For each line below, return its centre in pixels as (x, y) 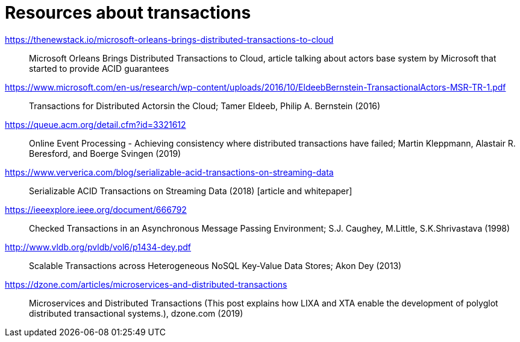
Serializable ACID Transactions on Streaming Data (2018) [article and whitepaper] (191, 191)
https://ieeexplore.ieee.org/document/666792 (96, 209)
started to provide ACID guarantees (99, 68)
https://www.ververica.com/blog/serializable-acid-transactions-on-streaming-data (169, 172)
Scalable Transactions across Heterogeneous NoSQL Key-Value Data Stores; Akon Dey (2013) (215, 265)
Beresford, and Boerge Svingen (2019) (105, 153)
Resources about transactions (128, 13)
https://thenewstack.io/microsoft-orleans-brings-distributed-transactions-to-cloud (169, 39)
